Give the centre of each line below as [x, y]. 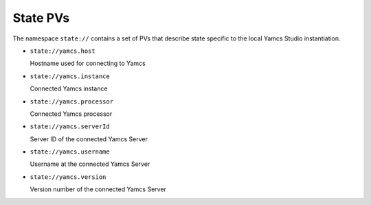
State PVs [41, 18]
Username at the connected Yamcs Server [90, 164]
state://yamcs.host [63, 51]
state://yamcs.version [68, 177]
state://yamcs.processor [71, 101]
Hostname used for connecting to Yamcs [88, 63]
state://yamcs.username [70, 152]
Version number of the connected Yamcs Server [98, 189]
